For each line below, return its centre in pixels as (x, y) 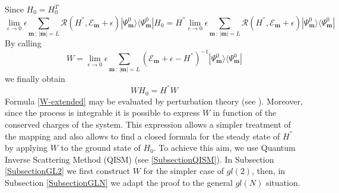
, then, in (269, 171)
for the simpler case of (184, 171)
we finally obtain (35, 79)
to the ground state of (101, 148)
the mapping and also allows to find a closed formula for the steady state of (142, 136)
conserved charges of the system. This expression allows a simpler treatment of (148, 124)
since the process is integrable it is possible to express (102, 113)
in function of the (245, 113)
